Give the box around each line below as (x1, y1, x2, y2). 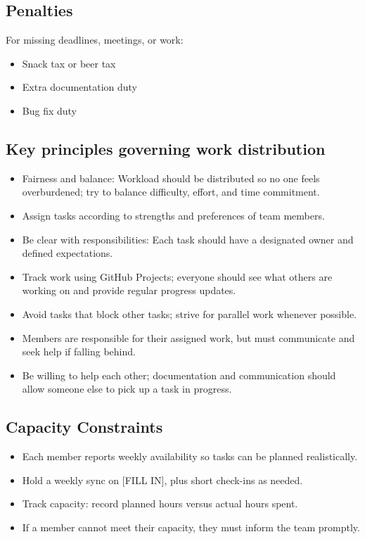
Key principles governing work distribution (6, 137, 326, 159)
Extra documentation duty (22, 80, 138, 94)
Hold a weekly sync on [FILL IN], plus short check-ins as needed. (22, 472, 303, 487)
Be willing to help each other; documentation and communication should (22, 367, 336, 382)
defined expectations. (22, 246, 113, 260)
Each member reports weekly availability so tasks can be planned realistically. (22, 449, 358, 464)
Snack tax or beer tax (22, 56, 116, 70)
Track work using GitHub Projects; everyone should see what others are (22, 269, 333, 284)
